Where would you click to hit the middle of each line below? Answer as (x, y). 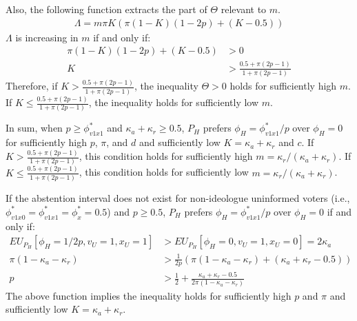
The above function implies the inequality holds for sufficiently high (149, 295)
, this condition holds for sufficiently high (166, 156)
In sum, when (34, 128)
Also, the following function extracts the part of (106, 9)
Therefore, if (32, 86)
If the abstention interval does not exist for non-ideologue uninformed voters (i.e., (178, 198)
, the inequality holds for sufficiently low (174, 102)
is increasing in (47, 37)
